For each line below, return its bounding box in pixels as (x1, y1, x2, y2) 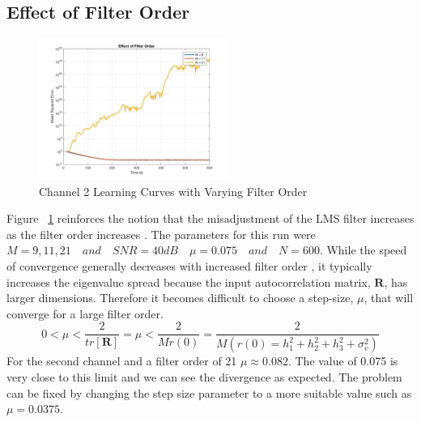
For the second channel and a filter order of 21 (6, 352, 237, 369)
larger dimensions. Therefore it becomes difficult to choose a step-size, (6, 289, 354, 306)
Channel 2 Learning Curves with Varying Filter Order (39, 182, 308, 199)
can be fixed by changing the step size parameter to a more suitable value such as (6, 384, 412, 401)
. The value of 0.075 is (287, 352, 398, 369)
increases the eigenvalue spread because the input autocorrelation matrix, (6, 273, 371, 290)
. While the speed (319, 241, 407, 258)
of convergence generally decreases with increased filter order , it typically (6, 258, 372, 275)
